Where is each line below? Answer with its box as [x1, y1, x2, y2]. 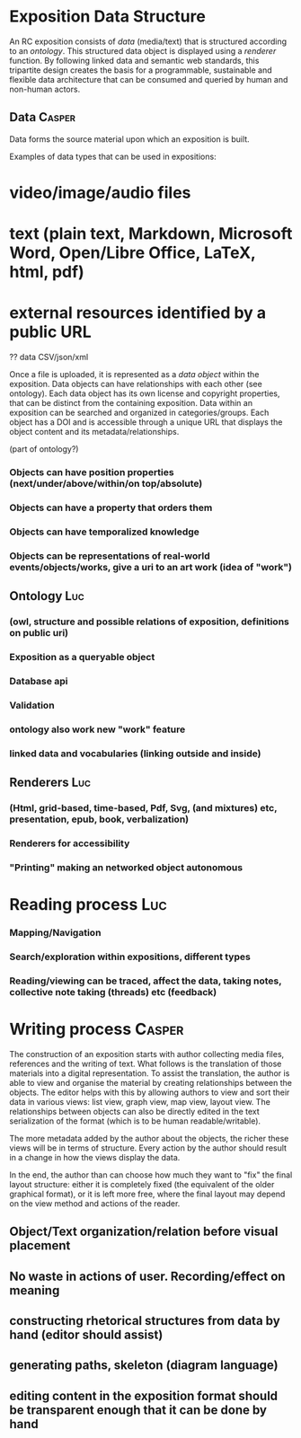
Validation [9, 699, 56, 711]
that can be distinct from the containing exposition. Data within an [9, 398, 253, 409]
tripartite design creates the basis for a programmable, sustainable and [9, 65, 272, 75]
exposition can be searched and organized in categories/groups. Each [9, 407, 270, 419]
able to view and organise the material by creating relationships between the [9, 1077, 293, 1088]
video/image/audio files [9, 182, 191, 203]
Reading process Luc [9, 895, 168, 915]
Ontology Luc [9, 588, 85, 604]
